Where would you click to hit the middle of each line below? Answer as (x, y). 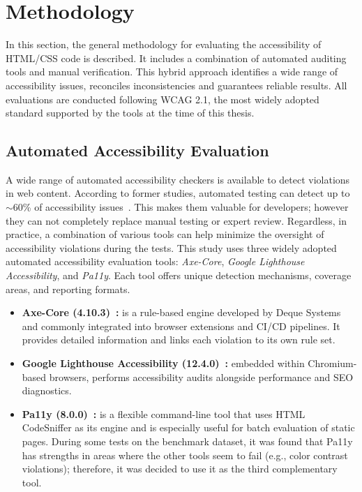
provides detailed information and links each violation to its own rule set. (179, 340)
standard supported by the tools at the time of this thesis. (130, 113)
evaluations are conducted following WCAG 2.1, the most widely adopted (163, 99)
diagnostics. (47, 390)
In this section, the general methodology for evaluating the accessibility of (164, 44)
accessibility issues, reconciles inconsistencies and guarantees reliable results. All (176, 85)
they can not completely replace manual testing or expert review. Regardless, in (176, 220)
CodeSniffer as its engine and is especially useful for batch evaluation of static (188, 427)
